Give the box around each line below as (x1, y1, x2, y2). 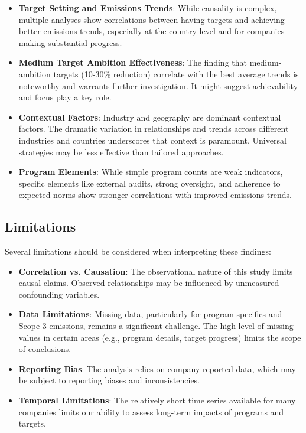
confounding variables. (18, 288, 100, 300)
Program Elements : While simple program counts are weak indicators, (18, 165, 283, 178)
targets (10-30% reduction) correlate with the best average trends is (53, 67, 299, 80)
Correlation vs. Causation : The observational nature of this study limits (18, 265, 293, 277)
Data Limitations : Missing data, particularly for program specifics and (18, 308, 282, 320)
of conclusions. (18, 343, 71, 355)
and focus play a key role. (18, 91, 112, 103)
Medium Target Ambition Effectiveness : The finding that (18, 56, 247, 69)
